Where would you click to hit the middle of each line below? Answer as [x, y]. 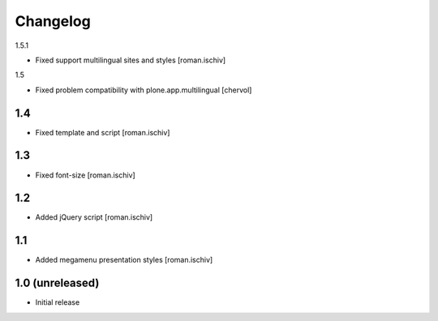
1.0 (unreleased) [57, 283]
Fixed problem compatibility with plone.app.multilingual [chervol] [144, 90]
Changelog [53, 21]
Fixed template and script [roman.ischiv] [103, 132]
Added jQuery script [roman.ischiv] [94, 217]
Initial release [58, 302]
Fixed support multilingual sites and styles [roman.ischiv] [131, 60]
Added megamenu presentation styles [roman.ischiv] [124, 260]
